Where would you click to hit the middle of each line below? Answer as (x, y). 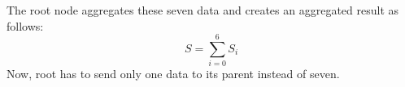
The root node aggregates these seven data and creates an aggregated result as (203, 10)
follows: (25, 25)
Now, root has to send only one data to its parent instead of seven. (173, 74)
